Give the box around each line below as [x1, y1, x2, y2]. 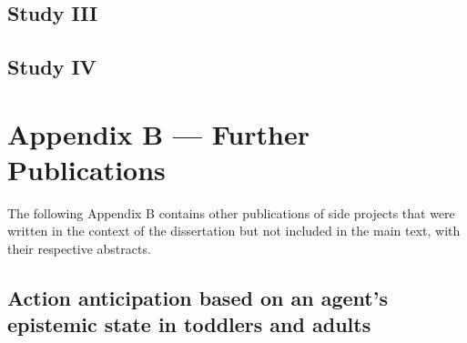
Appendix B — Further [7, 115, 310, 152]
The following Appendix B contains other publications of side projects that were [7, 203, 455, 222]
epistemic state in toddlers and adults [7, 310, 371, 338]
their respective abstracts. [7, 239, 151, 258]
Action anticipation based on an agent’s [7, 284, 388, 312]
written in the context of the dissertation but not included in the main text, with [7, 221, 461, 240]
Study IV [7, 53, 96, 81]
